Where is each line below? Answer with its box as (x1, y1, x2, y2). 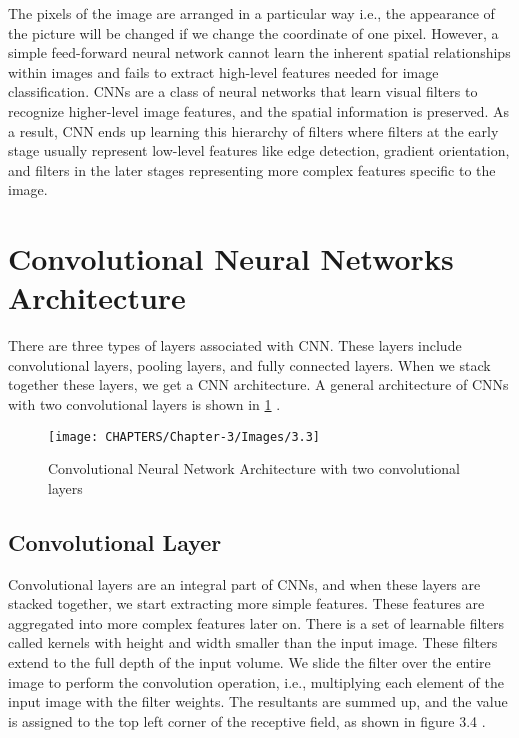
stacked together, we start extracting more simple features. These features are (8, 593, 485, 614)
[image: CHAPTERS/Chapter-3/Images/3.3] (48, 429, 321, 444)
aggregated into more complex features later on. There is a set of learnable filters (8, 612, 504, 633)
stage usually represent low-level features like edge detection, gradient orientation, (8, 140, 510, 161)
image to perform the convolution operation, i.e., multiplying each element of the (8, 671, 504, 692)
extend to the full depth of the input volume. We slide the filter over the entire (8, 652, 491, 673)
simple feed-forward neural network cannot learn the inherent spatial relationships (8, 42, 511, 63)
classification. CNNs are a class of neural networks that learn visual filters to (8, 81, 478, 102)
